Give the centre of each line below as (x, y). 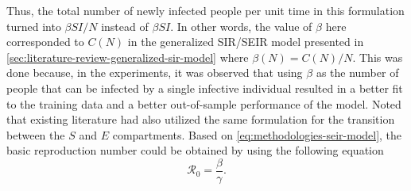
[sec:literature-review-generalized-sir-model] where (128, 57)
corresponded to (45, 42)
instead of (125, 26)
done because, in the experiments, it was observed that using (155, 73)
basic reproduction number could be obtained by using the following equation (195, 150)
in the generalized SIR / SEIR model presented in (246, 42)
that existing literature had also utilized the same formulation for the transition (201, 119)
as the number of (357, 73)
